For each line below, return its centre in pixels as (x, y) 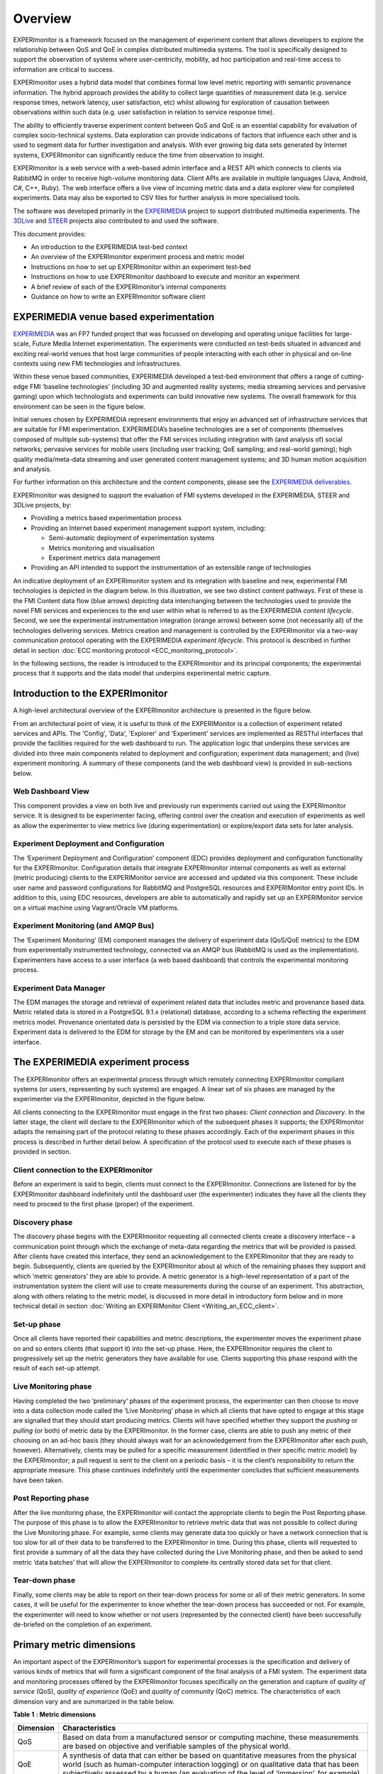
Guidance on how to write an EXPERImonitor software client (118, 296)
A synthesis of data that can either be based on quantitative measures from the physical (210, 1756)
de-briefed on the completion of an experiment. (83, 1624)
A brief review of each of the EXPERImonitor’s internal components (129, 287)
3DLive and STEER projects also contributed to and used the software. (116, 221)
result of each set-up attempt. (57, 1368)
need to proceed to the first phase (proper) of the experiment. (104, 1204)
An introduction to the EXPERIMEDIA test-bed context (109, 247)
